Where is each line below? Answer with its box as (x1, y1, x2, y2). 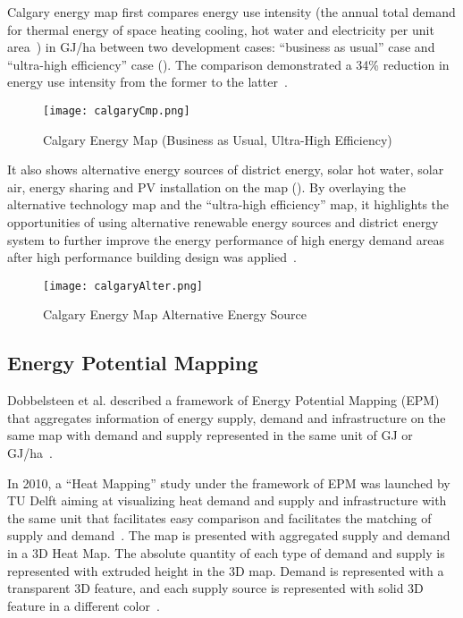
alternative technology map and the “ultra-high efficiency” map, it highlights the (7, 195, 450, 214)
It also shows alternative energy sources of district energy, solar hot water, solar (7, 160, 444, 179)
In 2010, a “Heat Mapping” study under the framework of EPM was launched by (7, 473, 450, 492)
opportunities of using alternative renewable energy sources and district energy (7, 213, 439, 231)
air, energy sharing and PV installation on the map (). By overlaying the (7, 177, 407, 196)
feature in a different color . (7, 596, 160, 614)
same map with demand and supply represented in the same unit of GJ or (7, 426, 413, 444)
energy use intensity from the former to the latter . (7, 72, 288, 91)
